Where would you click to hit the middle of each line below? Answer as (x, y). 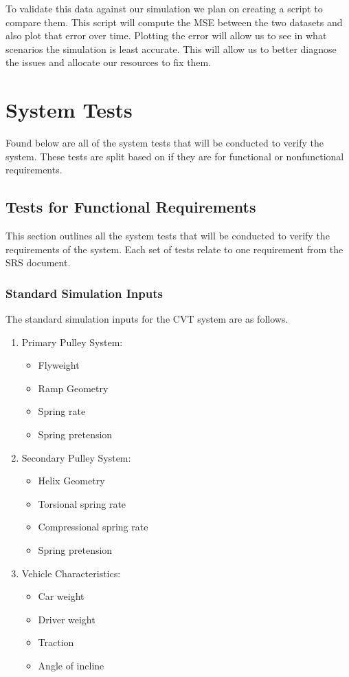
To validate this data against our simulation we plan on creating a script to (164, 8)
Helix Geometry (71, 481)
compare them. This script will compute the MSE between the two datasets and (174, 22)
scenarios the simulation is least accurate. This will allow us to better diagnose (171, 49)
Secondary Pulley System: (76, 457)
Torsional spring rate (82, 503)
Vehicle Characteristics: (71, 573)
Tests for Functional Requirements (131, 207)
